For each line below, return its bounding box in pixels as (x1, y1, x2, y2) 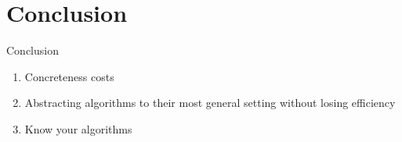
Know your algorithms (24, 120, 132, 137)
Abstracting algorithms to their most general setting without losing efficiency (24, 94, 396, 111)
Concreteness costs (24, 68, 114, 84)
